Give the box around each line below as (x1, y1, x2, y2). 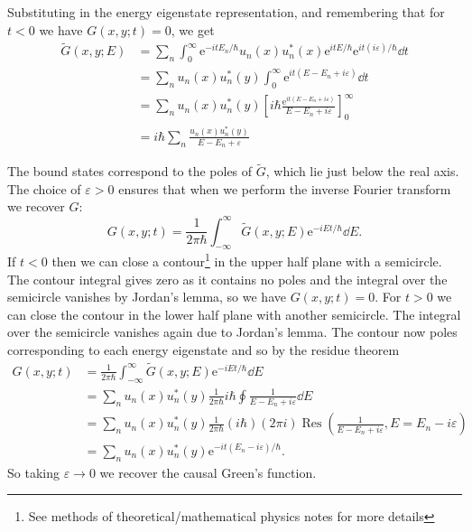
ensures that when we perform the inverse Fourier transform (118, 179, 451, 198)
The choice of (7, 179, 81, 198)
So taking (7, 462, 60, 481)
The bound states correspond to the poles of (7, 162, 253, 181)
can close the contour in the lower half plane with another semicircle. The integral (7, 304, 461, 323)
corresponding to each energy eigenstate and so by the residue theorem (7, 341, 400, 359)
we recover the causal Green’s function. (99, 462, 317, 481)
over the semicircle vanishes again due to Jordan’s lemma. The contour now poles (7, 322, 458, 341)
